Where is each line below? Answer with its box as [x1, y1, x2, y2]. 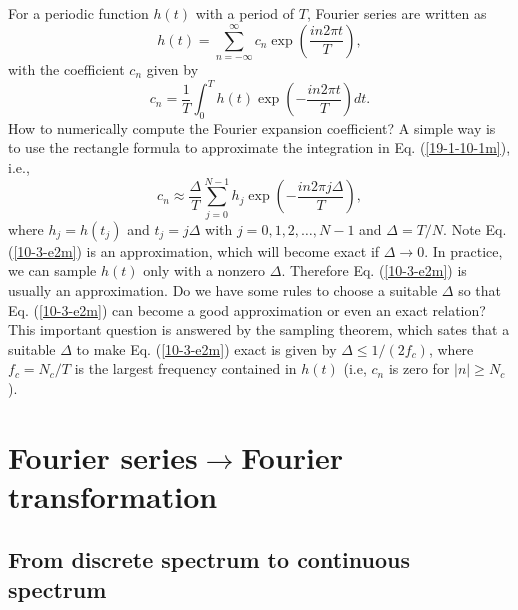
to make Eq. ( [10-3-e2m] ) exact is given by [76, 338, 337, 359]
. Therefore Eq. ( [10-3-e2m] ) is [281, 260, 467, 281]
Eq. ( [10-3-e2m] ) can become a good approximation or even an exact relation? [8, 299, 486, 320]
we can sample [8, 260, 97, 281]
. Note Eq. [443, 218, 507, 239]
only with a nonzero [143, 260, 266, 281]
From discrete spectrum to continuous [8, 544, 410, 575]
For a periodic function [8, 3, 149, 23]
